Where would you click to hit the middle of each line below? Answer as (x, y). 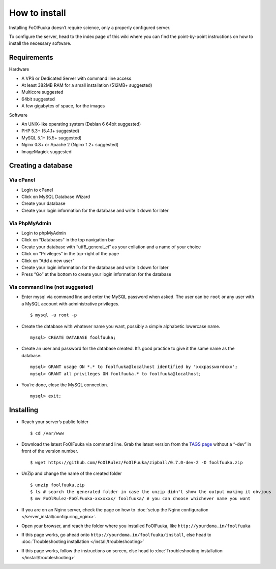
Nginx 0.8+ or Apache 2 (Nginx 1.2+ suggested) (70, 145)
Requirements (31, 57)
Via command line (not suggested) (51, 287)
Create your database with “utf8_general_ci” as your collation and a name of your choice (111, 247)
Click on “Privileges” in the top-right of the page (70, 254)
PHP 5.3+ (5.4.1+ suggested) (50, 131)
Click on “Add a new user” (48, 261)
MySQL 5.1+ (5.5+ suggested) (51, 137)
